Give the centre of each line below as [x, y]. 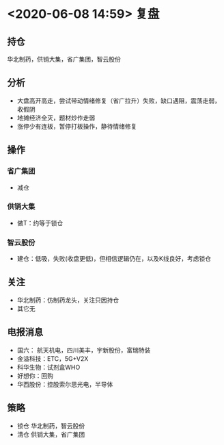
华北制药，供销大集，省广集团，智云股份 [64, 59]
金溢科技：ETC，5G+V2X [53, 358]
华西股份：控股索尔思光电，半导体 [65, 384]
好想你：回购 [35, 376]
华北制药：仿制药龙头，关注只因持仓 [68, 300]
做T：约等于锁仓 [40, 222]
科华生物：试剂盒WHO [48, 367]
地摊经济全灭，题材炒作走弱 [56, 118]
